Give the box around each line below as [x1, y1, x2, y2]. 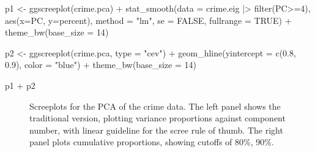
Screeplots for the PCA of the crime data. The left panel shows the [29, 99, 281, 112]
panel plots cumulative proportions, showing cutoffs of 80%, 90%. [29, 135, 274, 148]
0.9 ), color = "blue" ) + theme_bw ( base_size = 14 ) [5, 58, 196, 71]
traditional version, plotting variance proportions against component [29, 112, 286, 124]
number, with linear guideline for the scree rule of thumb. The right [29, 123, 283, 136]
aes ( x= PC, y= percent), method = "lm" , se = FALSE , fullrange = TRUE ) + [5, 13, 292, 26]
